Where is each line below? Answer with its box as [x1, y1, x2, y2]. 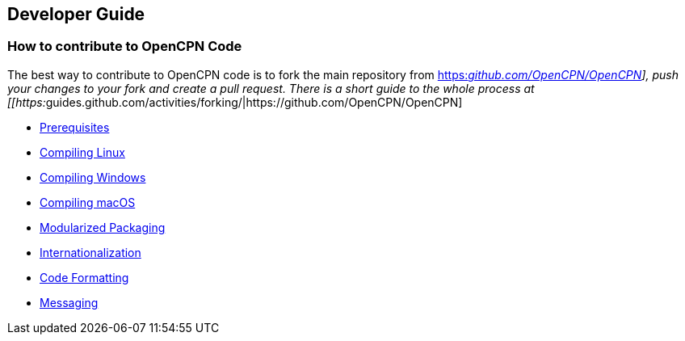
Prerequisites [40, 120, 110, 134]
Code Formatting [40, 270, 129, 284]
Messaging [40, 295, 99, 309]
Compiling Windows [40, 170, 146, 184]
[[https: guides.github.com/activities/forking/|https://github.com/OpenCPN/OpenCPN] [7, 95, 463, 109]
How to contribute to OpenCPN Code [7, 38, 242, 55]
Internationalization [40, 245, 141, 259]
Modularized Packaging [40, 220, 166, 234]
